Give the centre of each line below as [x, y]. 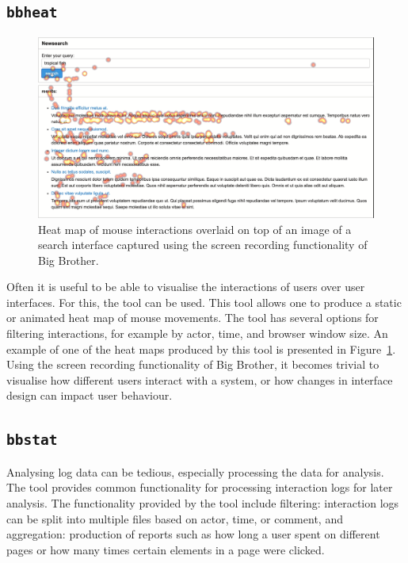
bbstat [32, 440]
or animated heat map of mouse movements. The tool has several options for [193, 318]
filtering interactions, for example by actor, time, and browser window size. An [197, 333]
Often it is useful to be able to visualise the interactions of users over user [186, 287]
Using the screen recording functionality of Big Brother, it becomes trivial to [193, 364]
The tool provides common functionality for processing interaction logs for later [200, 487]
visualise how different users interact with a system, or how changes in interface [200, 379]
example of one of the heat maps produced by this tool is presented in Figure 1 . [201, 349]
